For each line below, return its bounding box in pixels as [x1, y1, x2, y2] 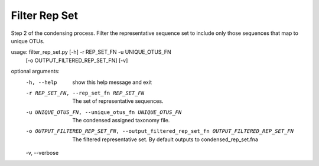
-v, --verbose [25, 149, 59, 157]
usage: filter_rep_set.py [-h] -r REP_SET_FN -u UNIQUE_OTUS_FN [11, 48, 171, 56]
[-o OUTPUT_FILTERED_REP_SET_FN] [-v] [25, 57, 128, 64]
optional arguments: [11, 68, 60, 75]
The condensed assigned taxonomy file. [72, 117, 170, 124]
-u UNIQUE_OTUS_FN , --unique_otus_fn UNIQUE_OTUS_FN [25, 109, 182, 115]
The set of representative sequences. [72, 97, 164, 105]
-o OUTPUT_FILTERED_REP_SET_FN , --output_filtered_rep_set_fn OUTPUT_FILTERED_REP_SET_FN [25, 128, 294, 135]
